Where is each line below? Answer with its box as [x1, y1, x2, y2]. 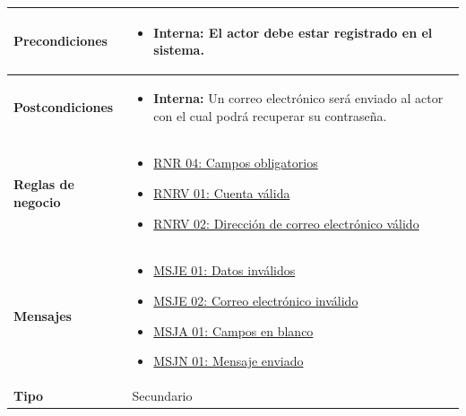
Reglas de [13, 175, 74, 194]
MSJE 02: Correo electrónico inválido [153, 291, 358, 309]
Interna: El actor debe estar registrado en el [153, 22, 433, 41]
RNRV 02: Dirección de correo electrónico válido [153, 213, 419, 232]
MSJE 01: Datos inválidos [153, 261, 296, 280]
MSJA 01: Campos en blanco [153, 321, 314, 340]
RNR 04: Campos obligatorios [153, 153, 318, 172]
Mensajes [13, 306, 72, 325]
